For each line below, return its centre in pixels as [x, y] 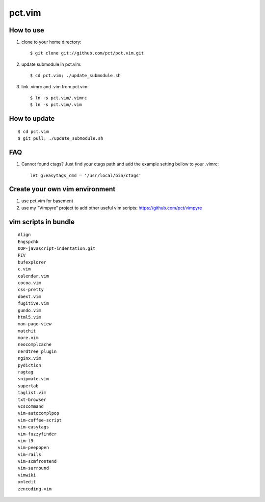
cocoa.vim [29, 283]
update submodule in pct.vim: [52, 64]
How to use [26, 30]
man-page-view [35, 324]
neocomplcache [35, 344]
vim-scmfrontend [37, 462]
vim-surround [33, 468]
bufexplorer [32, 262]
